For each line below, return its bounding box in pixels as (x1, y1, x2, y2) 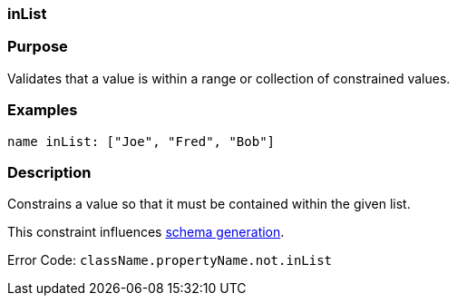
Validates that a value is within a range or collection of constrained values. (7, 70, 451, 86)
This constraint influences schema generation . (7, 224, 285, 240)
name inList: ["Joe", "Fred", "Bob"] (7, 133, 276, 149)
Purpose (7, 37, 68, 56)
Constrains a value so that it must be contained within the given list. (7, 196, 411, 212)
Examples (7, 101, 78, 120)
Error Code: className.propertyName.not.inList (7, 252, 333, 269)
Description (7, 162, 92, 181)
